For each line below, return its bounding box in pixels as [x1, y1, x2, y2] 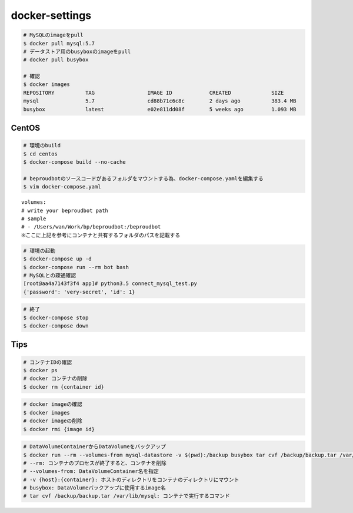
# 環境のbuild [23, 142, 61, 149]
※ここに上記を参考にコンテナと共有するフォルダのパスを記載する [21, 231, 181, 239]
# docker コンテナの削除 [23, 375, 88, 382]
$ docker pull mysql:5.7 [23, 40, 95, 47]
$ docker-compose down [23, 323, 89, 329]
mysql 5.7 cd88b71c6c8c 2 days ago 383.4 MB [23, 98, 297, 104]
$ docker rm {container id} [23, 383, 104, 390]
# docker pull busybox [23, 57, 89, 63]
